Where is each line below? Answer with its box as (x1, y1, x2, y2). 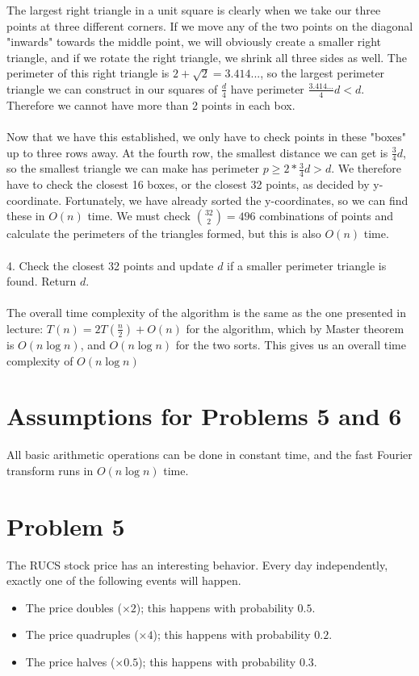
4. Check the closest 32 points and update (6, 257, 214, 273)
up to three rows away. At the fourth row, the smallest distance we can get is (6, 144, 388, 161)
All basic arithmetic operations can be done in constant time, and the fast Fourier (6, 446, 413, 463)
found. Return (6, 273, 77, 290)
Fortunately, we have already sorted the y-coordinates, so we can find (65, 191, 409, 208)
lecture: (6, 319, 44, 336)
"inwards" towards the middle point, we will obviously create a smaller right (6, 33, 382, 50)
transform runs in (6, 461, 94, 478)
